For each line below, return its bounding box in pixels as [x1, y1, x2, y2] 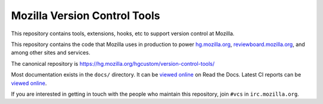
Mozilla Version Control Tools [11, 9, 160, 22]
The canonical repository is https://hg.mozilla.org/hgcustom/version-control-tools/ [11, 60, 215, 67]
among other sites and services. [11, 49, 91, 56]
